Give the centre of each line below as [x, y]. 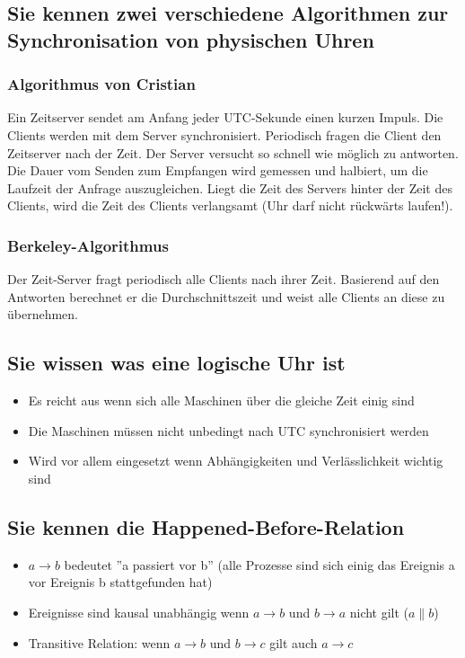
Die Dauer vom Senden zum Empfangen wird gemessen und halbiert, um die [218, 170]
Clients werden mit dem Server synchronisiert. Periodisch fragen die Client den [224, 134]
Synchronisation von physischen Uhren [191, 39]
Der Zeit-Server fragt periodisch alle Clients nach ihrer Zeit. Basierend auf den [224, 279]
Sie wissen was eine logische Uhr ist [176, 363]
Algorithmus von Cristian [101, 84]
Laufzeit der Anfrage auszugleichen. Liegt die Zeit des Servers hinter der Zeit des [230, 187]
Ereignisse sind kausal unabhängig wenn [139, 612]
